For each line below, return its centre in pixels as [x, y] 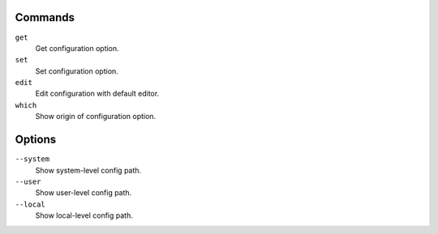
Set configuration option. [77, 71]
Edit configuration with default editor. [97, 94]
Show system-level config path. [88, 170]
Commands [45, 17]
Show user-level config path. [84, 193]
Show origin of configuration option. [96, 117]
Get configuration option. [77, 48]
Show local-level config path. [84, 215]
